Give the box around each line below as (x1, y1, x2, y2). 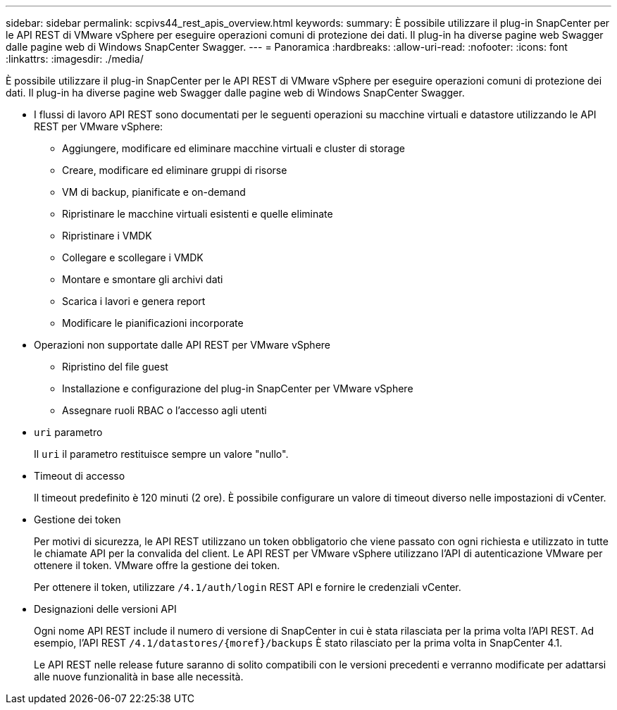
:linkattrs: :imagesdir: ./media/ (6, 53, 144, 65)
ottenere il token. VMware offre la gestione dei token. (34, 559, 280, 571)
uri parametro (34, 426, 103, 438)
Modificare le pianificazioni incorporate (62, 317, 244, 329)
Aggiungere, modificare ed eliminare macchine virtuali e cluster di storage (62, 142, 405, 154)
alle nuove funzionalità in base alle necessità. (34, 671, 244, 683)
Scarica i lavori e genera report (62, 295, 206, 307)
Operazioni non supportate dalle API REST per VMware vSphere (34, 339, 331, 351)
